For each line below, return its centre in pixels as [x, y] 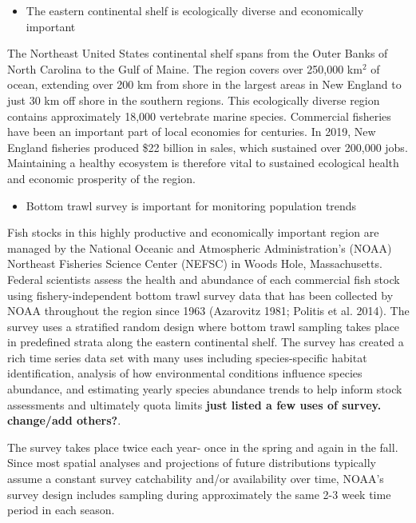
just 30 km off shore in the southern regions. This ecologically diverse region [194, 100]
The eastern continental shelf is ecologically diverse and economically [195, 10]
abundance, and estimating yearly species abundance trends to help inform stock [205, 389]
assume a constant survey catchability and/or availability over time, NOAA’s [196, 479]
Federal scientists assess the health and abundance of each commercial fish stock [204, 279]
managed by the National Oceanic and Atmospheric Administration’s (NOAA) [200, 248]
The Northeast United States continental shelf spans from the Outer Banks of [198, 53]
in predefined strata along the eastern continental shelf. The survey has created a [206, 342]
